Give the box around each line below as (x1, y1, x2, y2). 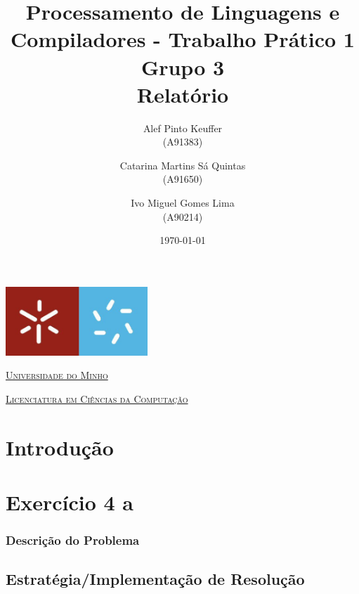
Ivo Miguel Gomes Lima (131, 195, 235, 210)
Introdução (6, 432, 114, 461)
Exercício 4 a (6, 487, 133, 516)
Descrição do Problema (6, 531, 140, 549)
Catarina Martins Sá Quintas (119, 157, 246, 172)
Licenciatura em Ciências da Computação (6, 391, 188, 406)
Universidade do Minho (6, 368, 108, 382)
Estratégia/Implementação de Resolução (6, 568, 305, 590)
